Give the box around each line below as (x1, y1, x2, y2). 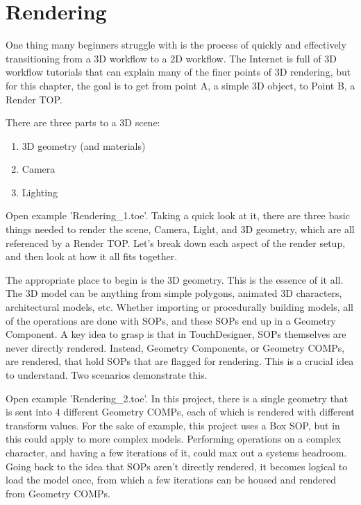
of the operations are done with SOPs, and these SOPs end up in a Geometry (6, 313, 336, 327)
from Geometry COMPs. (6, 486, 110, 500)
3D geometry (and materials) (22, 138, 146, 153)
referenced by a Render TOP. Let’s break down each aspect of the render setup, (6, 235, 346, 250)
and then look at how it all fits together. (6, 249, 178, 264)
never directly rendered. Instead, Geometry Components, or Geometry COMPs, (6, 340, 345, 354)
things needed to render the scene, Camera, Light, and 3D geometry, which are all (6, 222, 355, 237)
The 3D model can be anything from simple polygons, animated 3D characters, (6, 286, 342, 300)
